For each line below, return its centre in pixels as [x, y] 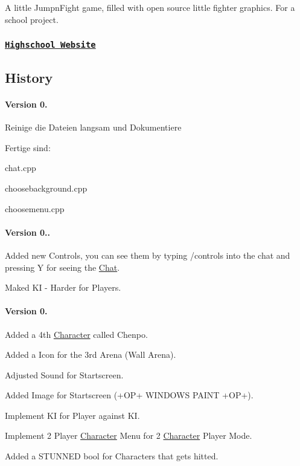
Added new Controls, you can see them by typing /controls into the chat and [148, 255]
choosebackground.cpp [46, 188]
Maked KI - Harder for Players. [63, 287]
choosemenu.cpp [35, 208]
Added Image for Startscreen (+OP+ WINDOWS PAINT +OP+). [129, 395]
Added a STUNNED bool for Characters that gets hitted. [112, 456]
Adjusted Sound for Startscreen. [64, 374]
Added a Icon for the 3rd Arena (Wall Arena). [91, 354]
